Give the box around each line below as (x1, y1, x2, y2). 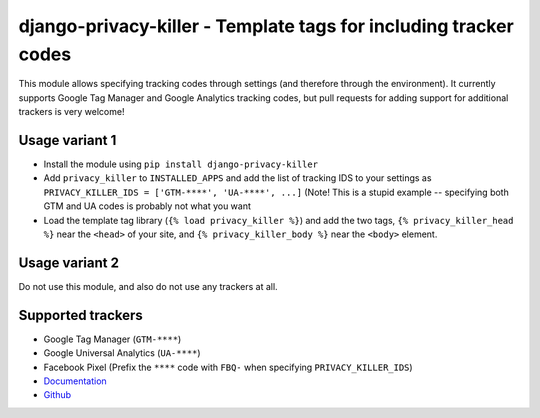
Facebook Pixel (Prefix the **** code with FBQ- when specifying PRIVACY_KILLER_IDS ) (43, 361, 414, 373)
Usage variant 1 (18, 131, 117, 149)
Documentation (43, 375, 107, 387)
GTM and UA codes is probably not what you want (43, 200, 252, 212)
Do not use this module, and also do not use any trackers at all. (18, 280, 279, 292)
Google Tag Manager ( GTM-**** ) (43, 333, 182, 345)
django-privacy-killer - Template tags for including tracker (18, 15, 514, 37)
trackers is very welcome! (18, 106, 125, 118)
